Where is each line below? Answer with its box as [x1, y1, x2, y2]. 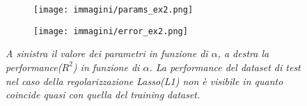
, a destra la [217, 46, 269, 61]
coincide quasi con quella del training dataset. [6, 87, 200, 102]
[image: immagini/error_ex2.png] [33, 26, 188, 36]
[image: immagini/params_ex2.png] [33, 5, 194, 15]
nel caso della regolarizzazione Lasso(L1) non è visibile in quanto [6, 73, 283, 88]
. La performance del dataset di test [149, 59, 301, 74]
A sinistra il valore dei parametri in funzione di [6, 46, 208, 61]
